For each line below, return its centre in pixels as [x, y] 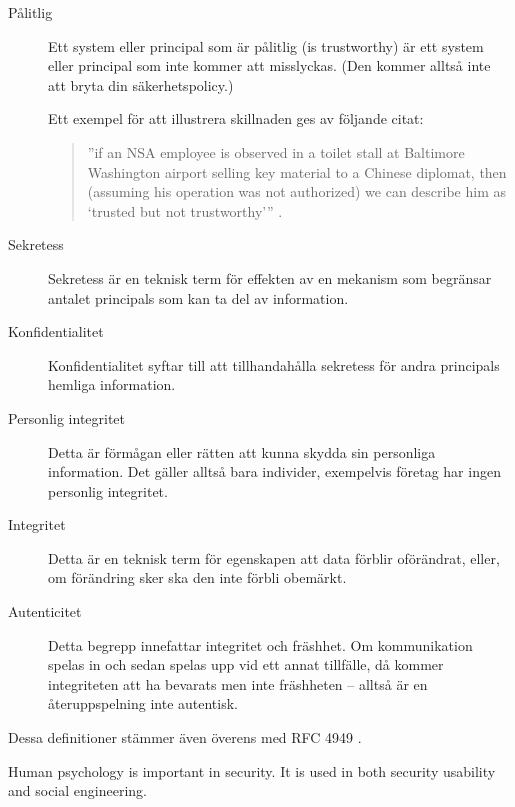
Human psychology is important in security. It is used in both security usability [252, 770]
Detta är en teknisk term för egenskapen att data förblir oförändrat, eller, [274, 557]
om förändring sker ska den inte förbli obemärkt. [197, 577]
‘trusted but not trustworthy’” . [185, 210]
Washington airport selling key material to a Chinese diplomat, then [297, 171]
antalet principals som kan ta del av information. [198, 297]
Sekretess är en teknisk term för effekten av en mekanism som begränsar [270, 277]
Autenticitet [45, 611]
